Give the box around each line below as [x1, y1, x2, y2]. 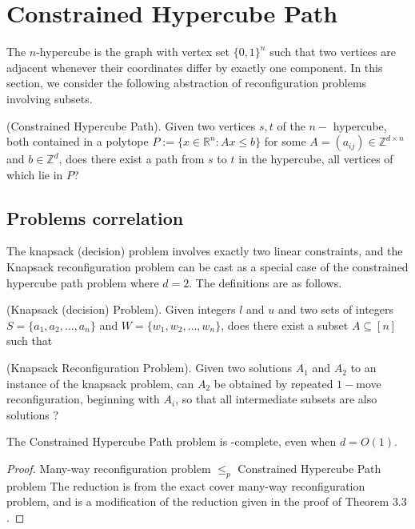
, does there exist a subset [221, 316, 349, 333]
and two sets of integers [277, 301, 394, 318]
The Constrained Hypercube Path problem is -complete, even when [6, 433, 337, 450]
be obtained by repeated [213, 375, 333, 391]
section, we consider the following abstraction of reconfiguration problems [6, 74, 367, 91]
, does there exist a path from [58, 150, 205, 167]
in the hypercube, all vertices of [238, 150, 393, 167]
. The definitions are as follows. [189, 274, 342, 291]
